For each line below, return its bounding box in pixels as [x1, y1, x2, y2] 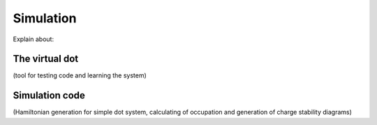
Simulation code [13, 89, 85, 101]
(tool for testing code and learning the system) [13, 71, 147, 80]
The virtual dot [13, 53, 79, 65]
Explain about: [13, 35, 54, 43]
